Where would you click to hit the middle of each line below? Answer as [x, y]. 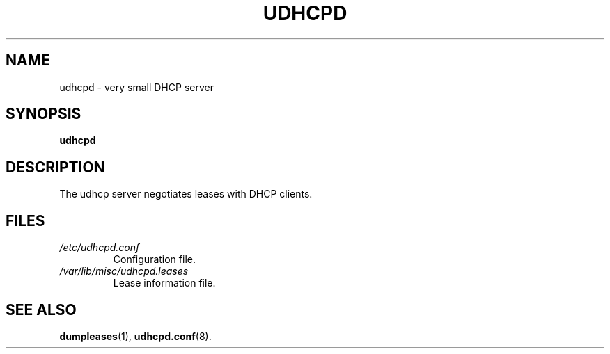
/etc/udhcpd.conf [100, 248]
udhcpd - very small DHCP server [136, 87]
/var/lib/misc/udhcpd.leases [124, 271]
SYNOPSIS [44, 114]
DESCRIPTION [55, 167]
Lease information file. [164, 283]
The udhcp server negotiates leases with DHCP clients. [186, 194]
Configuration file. [154, 259]
